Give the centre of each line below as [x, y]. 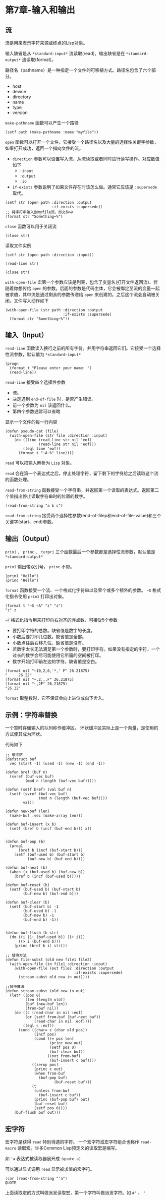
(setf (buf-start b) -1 [34, 907]
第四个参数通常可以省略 [36, 411]
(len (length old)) [45, 1000]
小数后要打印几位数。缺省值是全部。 [49, 636]
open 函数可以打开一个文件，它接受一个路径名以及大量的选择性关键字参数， [82, 142]
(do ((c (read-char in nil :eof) [49, 1013]
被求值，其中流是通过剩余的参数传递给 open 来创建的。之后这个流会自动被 [80, 295]
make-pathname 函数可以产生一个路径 [42, 123]
